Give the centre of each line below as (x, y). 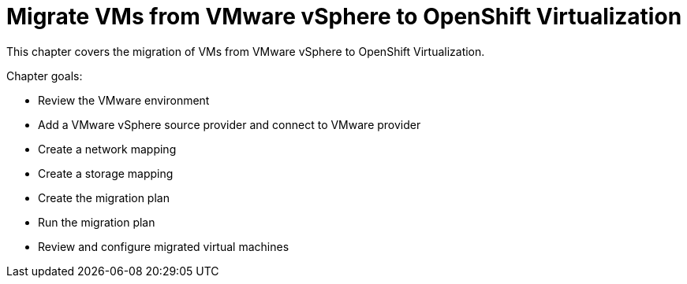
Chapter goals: (45, 76)
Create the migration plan (104, 197)
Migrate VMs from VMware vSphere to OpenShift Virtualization (344, 17)
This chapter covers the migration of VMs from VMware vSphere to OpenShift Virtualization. (246, 51)
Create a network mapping (107, 149)
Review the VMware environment (124, 100)
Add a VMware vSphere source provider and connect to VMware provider (230, 124)
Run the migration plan (97, 222)
